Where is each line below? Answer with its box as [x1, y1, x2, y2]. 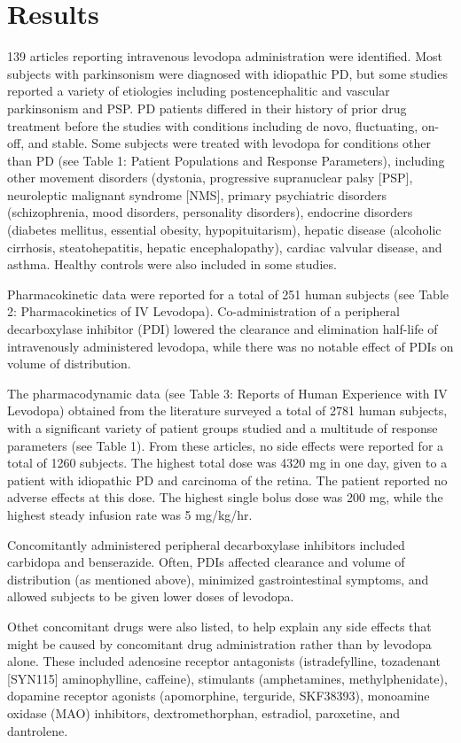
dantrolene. [7, 721, 68, 739]
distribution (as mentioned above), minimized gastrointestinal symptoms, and [7, 569, 429, 588]
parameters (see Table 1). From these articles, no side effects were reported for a [7, 436, 444, 454]
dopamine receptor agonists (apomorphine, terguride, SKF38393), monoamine [7, 686, 430, 705]
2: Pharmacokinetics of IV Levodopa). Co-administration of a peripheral [7, 302, 400, 321]
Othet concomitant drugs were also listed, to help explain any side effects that [7, 616, 432, 635]
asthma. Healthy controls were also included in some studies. [7, 255, 337, 274]
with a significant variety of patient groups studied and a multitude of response [7, 419, 438, 437]
